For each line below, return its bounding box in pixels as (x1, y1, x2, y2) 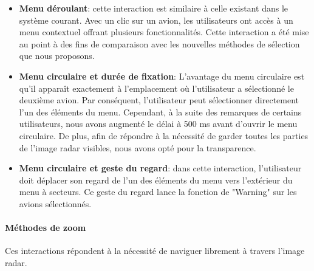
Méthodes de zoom (5, 221, 86, 234)
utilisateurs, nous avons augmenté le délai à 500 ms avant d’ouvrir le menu (19, 117, 298, 130)
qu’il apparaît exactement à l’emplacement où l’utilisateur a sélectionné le (19, 81, 294, 94)
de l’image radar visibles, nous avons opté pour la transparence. (19, 141, 256, 154)
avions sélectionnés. (19, 197, 92, 210)
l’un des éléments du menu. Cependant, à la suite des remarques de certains (19, 105, 302, 118)
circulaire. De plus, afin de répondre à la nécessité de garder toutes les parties (19, 129, 309, 142)
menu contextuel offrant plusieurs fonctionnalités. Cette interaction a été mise (19, 26, 309, 38)
